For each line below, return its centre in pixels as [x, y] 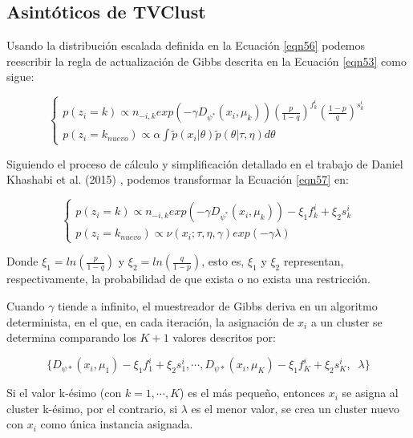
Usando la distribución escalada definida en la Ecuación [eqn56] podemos [186, 45]
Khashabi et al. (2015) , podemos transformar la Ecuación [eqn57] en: [178, 179]
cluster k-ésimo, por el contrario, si [92, 408]
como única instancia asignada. [117, 424]
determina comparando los [71, 337]
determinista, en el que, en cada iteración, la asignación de [150, 321]
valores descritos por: [224, 337]
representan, [314, 261]
